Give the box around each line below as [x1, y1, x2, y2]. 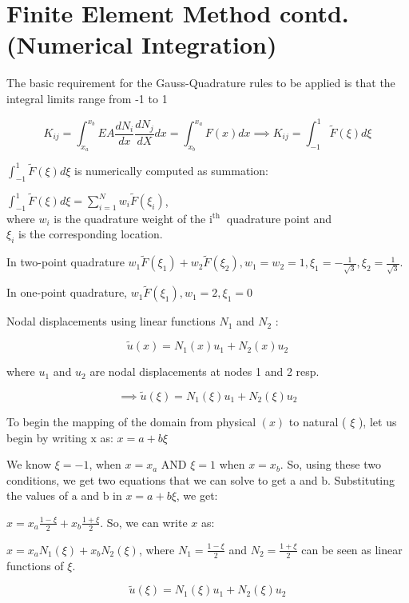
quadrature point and [226, 210, 332, 226]
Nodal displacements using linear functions [6, 313, 216, 329]
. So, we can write [100, 513, 188, 530]
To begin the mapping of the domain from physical [6, 413, 256, 429]
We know [6, 456, 51, 473]
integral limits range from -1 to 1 [6, 90, 168, 106]
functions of [6, 557, 64, 573]
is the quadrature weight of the [54, 210, 206, 226]
